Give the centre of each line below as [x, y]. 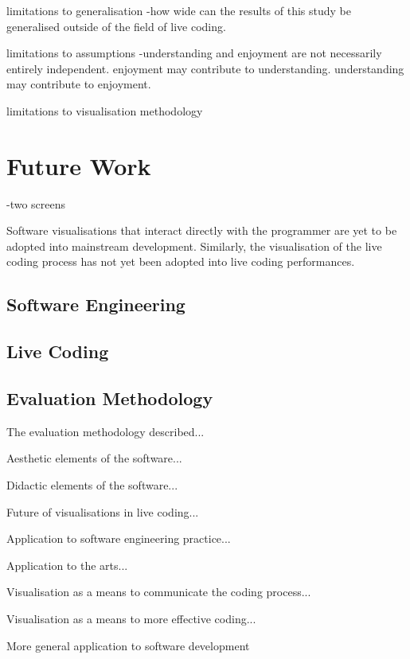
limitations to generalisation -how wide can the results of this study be [179, 10]
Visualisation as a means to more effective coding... [131, 618]
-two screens [36, 203]
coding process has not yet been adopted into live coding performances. [181, 261]
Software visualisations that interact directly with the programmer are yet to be [202, 230]
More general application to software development [128, 645]
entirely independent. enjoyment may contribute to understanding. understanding [205, 68]
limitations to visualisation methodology [105, 110]
